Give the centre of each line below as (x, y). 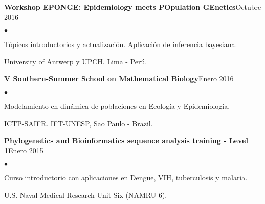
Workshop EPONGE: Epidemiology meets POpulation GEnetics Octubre (133, 7)
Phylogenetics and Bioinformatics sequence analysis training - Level (126, 140)
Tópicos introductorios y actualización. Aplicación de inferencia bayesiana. (121, 44)
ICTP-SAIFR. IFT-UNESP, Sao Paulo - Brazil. (79, 123)
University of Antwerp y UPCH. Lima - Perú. (76, 61)
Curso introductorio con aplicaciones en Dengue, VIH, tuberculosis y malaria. (126, 178)
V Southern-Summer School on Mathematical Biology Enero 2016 (119, 78)
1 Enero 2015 (24, 150)
